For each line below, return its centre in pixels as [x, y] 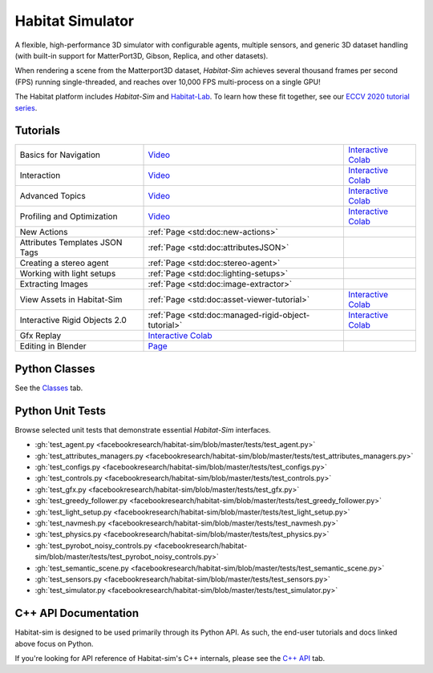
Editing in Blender [53, 346]
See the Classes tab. [49, 388]
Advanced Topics [53, 196]
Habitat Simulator [75, 21]
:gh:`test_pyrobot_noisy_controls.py [93, 546]
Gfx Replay [40, 336]
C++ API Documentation [77, 613]
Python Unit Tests [61, 411]
